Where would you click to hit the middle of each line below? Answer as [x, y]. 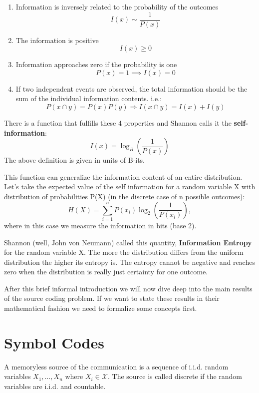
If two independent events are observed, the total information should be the [131, 88]
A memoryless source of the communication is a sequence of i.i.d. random [116, 366]
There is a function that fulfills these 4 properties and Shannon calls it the [118, 123]
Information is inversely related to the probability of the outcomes [117, 7]
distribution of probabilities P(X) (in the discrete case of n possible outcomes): [125, 196]
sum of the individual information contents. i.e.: [89, 98]
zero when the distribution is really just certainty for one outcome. [106, 272]
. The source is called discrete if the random [175, 376]
